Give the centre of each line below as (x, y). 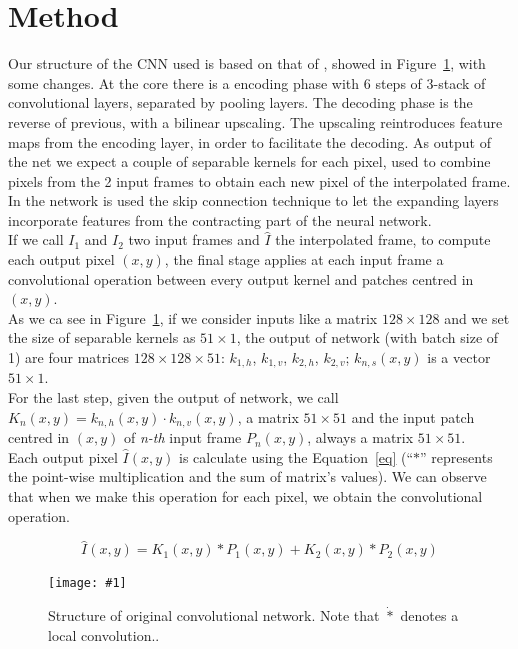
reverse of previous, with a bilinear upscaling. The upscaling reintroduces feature (255, 121)
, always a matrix (360, 437)
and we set (477, 317)
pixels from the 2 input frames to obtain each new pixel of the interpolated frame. (259, 180)
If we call (36, 239)
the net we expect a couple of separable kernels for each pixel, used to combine (249, 161)
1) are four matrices (69, 357)
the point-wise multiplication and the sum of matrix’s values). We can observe (247, 476)
